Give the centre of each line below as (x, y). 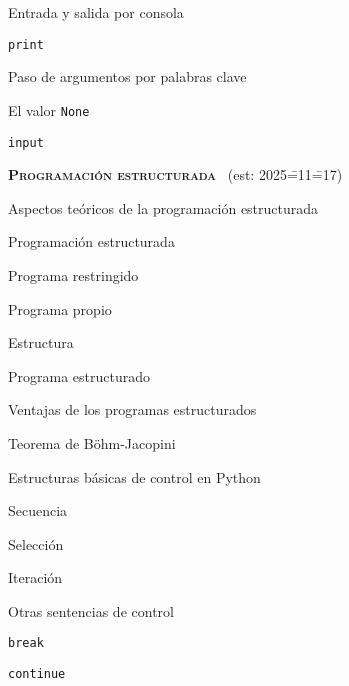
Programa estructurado (79, 375)
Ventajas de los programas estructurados (132, 409)
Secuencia (38, 510)
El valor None (49, 109)
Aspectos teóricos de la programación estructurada (163, 207)
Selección (36, 543)
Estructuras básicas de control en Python (134, 476)
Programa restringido (73, 274)
